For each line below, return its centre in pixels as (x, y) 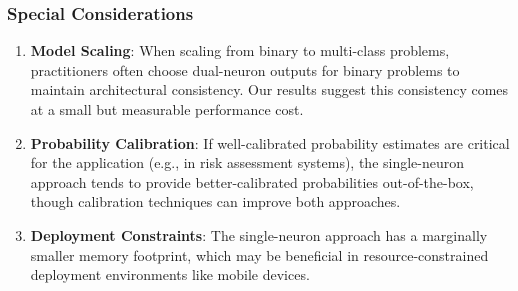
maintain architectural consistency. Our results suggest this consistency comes (269, 89)
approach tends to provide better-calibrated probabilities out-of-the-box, (252, 181)
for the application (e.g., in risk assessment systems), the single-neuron (247, 162)
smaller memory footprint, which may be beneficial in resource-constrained (259, 254)
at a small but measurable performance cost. (167, 109)
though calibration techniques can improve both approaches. (215, 201)
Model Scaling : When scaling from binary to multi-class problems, (240, 50)
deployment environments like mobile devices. (170, 274)
